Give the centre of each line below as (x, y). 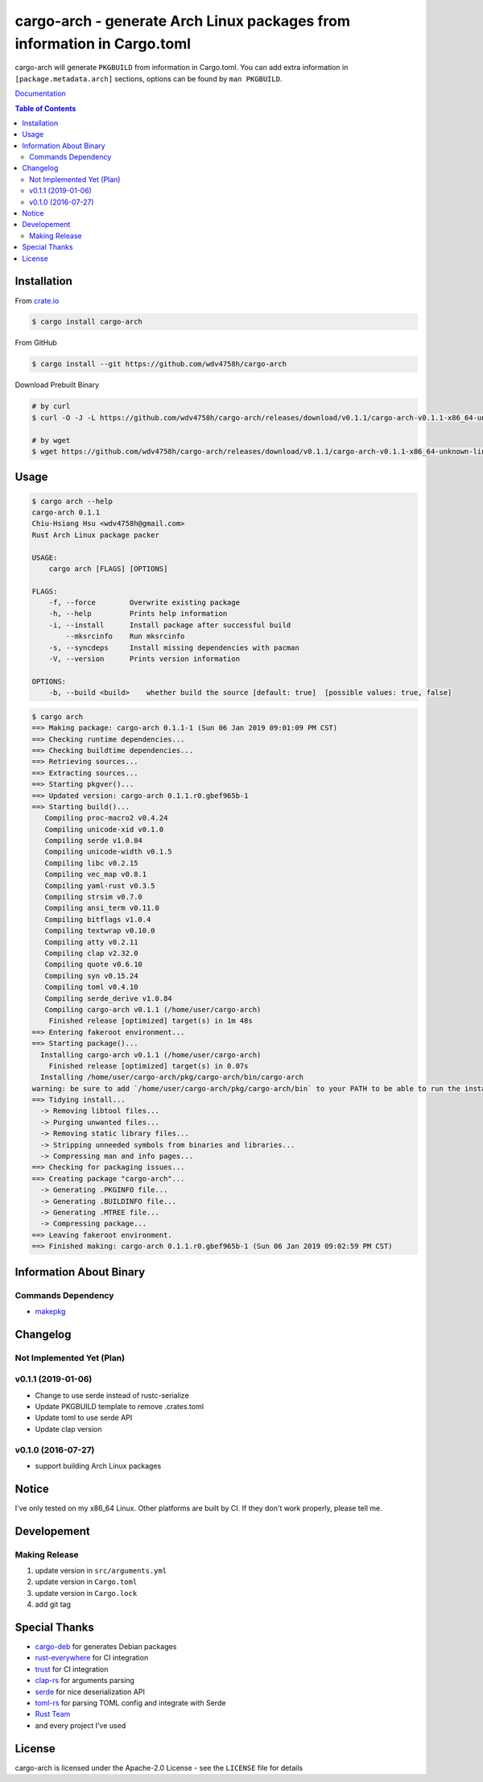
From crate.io (37, 300)
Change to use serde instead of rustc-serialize (112, 1395)
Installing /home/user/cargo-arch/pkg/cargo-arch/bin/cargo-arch (172, 1077)
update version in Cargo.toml (86, 1581)
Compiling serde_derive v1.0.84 (108, 998)
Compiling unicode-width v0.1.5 (108, 852)
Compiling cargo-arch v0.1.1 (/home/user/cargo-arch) (153, 1009)
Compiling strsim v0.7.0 (93, 897)
